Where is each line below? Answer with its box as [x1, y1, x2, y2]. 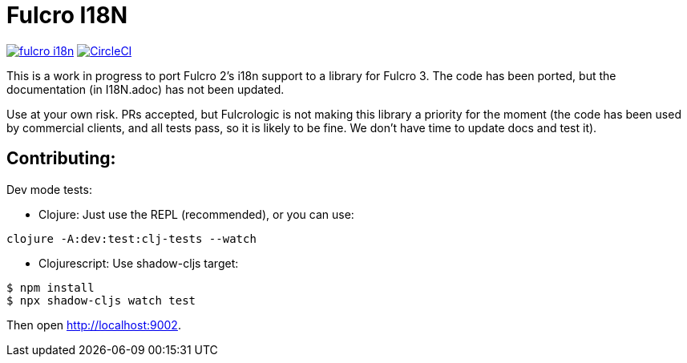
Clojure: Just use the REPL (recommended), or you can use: [38, 207, 354, 221]
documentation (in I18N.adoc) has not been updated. [6, 82, 285, 96]
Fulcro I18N [6, 2, 128, 29]
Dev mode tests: [6, 182, 92, 196]
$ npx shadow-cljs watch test [6, 293, 196, 307]
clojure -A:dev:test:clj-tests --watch [6, 232, 257, 245]
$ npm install [6, 280, 95, 294]
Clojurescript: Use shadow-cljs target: [38, 256, 239, 270]
